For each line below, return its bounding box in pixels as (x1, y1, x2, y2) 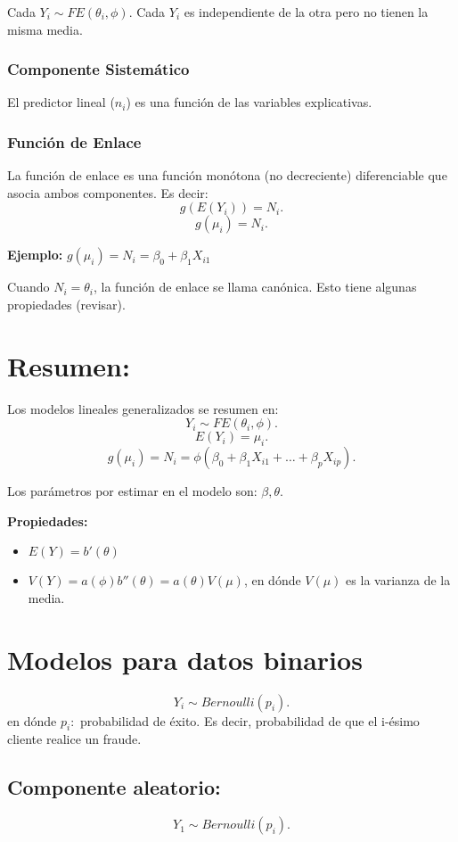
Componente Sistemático (7, 58, 190, 80)
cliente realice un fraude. (7, 730, 142, 748)
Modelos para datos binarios (7, 640, 363, 677)
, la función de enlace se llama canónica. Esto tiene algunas (93, 277, 417, 296)
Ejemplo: (7, 245, 63, 264)
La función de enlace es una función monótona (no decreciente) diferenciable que (7, 166, 447, 185)
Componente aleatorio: (7, 773, 221, 801)
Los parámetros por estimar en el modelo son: (7, 482, 258, 500)
